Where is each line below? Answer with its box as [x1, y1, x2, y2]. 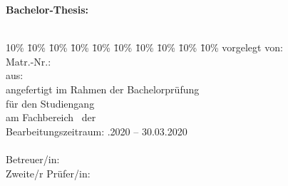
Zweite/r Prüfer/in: [6, 165, 91, 180]
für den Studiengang [6, 95, 95, 110]
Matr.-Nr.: [6, 53, 51, 68]
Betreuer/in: [6, 151, 60, 166]
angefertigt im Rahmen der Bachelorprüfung [6, 81, 200, 96]
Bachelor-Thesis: [6, 2, 88, 16]
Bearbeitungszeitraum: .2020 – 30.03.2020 [6, 123, 187, 138]
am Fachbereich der [6, 110, 96, 125]
